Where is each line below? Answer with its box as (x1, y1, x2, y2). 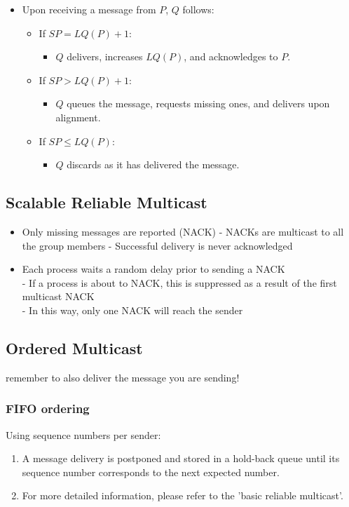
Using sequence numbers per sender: (6, 427, 161, 442)
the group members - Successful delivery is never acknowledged (22, 238, 293, 252)
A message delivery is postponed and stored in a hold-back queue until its (22, 451, 340, 466)
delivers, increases (67, 49, 143, 64)
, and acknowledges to (184, 49, 278, 64)
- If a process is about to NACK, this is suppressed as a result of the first (22, 275, 337, 290)
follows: (182, 2, 214, 16)
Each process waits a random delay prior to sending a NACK (22, 262, 285, 276)
